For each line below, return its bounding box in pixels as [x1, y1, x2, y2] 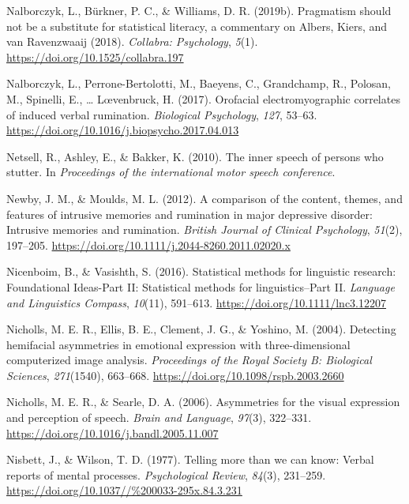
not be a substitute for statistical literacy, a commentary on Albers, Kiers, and [6, 17, 388, 34]
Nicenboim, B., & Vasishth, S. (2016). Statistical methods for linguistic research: [6, 263, 396, 280]
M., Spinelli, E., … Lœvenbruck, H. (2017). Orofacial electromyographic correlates [6, 90, 400, 107]
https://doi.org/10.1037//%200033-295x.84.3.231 [6, 482, 242, 498]
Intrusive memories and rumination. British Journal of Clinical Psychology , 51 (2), [6, 221, 403, 238]
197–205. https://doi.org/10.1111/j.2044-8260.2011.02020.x [6, 236, 291, 253]
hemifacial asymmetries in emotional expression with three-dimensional [6, 336, 351, 352]
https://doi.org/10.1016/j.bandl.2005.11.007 [6, 424, 219, 441]
